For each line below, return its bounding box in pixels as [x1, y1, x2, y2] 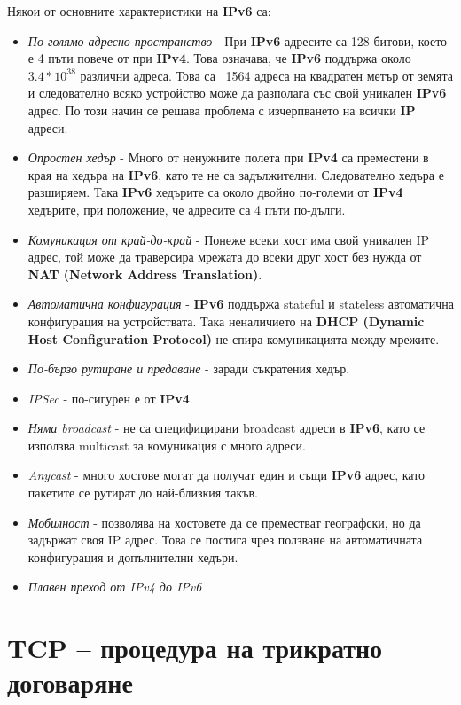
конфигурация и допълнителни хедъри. [27, 547, 238, 566]
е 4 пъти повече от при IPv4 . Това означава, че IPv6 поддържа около [27, 49, 411, 67]
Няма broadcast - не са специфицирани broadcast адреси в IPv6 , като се [27, 419, 426, 437]
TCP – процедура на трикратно [7, 630, 383, 666]
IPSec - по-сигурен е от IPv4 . [27, 388, 193, 407]
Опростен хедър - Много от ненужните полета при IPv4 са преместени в [27, 148, 429, 167]
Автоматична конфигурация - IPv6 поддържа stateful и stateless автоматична [27, 294, 454, 313]
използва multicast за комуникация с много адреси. [27, 435, 306, 454]
